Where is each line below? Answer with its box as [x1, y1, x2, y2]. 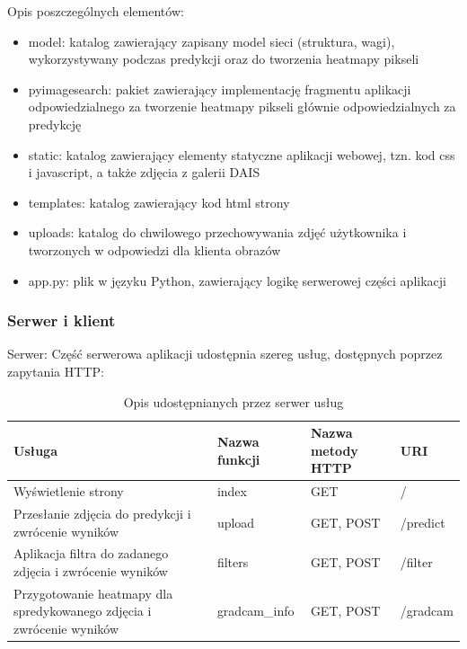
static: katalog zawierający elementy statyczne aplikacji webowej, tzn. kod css [28, 145, 455, 164]
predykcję [28, 114, 82, 133]
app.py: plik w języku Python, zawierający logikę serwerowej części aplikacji [28, 271, 446, 289]
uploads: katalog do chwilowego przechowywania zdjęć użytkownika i [28, 223, 407, 242]
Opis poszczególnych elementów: [7, 2, 184, 20]
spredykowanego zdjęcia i [13, 601, 152, 620]
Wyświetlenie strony [13, 482, 124, 501]
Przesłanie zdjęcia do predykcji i [13, 504, 191, 522]
